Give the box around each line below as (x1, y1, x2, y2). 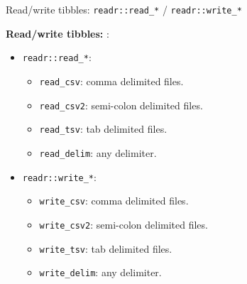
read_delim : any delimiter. (39, 145, 157, 160)
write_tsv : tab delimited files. (39, 241, 172, 256)
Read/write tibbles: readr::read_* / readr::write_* (6, 2, 242, 16)
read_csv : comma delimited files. (39, 73, 184, 88)
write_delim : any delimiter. (39, 265, 162, 280)
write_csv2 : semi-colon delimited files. (39, 217, 208, 231)
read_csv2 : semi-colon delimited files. (39, 97, 203, 112)
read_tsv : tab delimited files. (39, 121, 168, 136)
